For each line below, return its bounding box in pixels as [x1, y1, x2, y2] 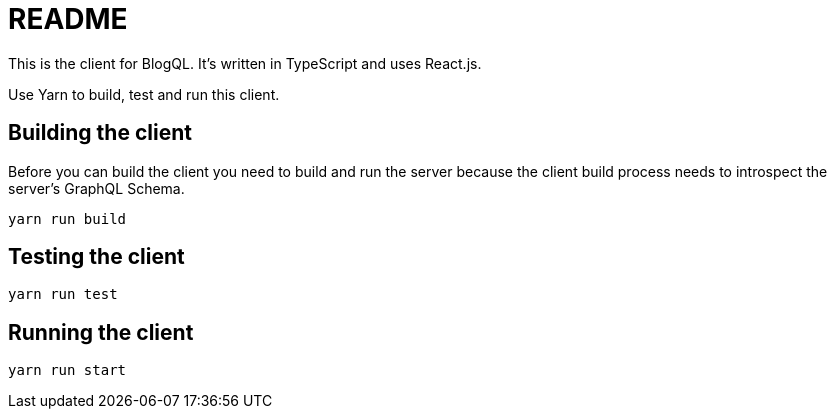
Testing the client [8, 244, 185, 270]
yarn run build [8, 210, 127, 227]
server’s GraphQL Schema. [8, 179, 185, 197]
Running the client [8, 319, 194, 345]
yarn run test [8, 286, 118, 303]
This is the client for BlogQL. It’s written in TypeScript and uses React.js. [8, 54, 482, 72]
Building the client [8, 120, 192, 146]
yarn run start [8, 362, 127, 379]
